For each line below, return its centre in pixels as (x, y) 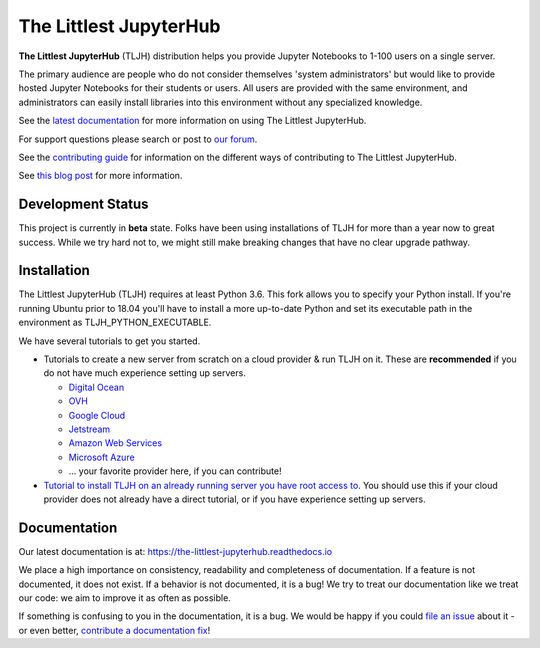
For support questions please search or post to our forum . (138, 139)
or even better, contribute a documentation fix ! (114, 630)
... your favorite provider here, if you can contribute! (175, 471)
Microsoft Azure (101, 457)
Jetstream (89, 429)
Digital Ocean (96, 387)
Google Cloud (97, 415)
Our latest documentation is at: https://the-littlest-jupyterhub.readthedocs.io (175, 551)
